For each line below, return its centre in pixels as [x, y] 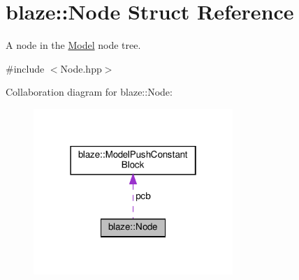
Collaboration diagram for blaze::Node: [89, 92]
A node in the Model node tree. [73, 45]
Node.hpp [81, 68]
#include [25, 68]
